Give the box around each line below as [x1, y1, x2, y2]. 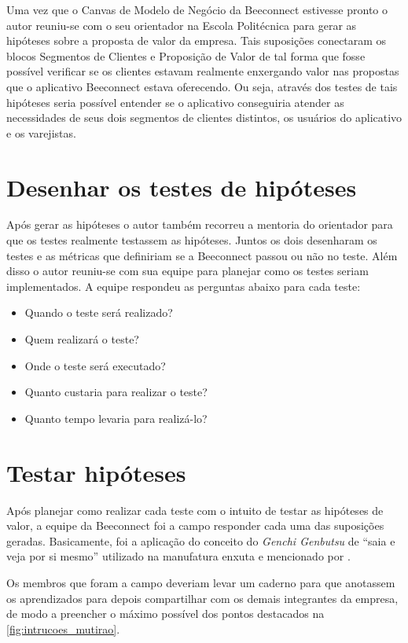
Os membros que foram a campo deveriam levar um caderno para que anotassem [6, 574, 395, 590]
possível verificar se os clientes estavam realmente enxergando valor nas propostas [6, 63, 399, 79]
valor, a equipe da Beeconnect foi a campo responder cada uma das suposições [6, 517, 384, 534]
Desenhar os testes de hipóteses [6, 171, 357, 203]
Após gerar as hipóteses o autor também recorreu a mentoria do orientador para [6, 216, 393, 233]
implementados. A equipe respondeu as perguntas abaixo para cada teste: [6, 277, 361, 294]
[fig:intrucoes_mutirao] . [6, 620, 120, 637]
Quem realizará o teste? [24, 331, 139, 347]
